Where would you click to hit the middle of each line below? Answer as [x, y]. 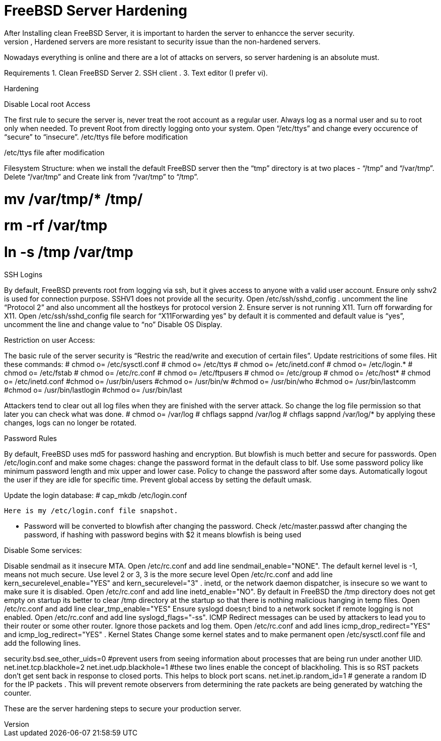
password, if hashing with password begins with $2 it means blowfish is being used [163, 534]
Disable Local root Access [47, 104]
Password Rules [30, 438]
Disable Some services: [43, 550]
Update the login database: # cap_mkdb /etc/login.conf [96, 495]
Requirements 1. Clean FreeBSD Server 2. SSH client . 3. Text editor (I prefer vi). [136, 73]
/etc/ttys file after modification [54, 152]
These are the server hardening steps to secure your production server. [123, 708]
